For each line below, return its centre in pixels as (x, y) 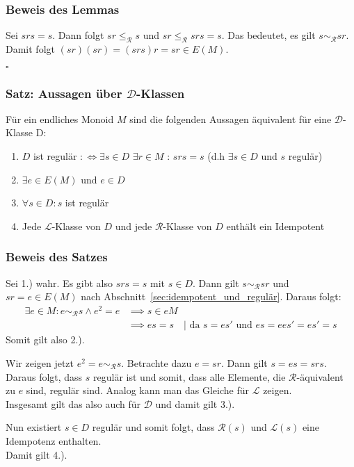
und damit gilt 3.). (195, 403)
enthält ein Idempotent (275, 226)
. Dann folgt (78, 35)
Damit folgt (30, 49)
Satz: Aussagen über (64, 93)
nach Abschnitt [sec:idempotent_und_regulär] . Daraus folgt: (211, 296)
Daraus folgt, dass (44, 376)
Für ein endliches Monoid (60, 118)
